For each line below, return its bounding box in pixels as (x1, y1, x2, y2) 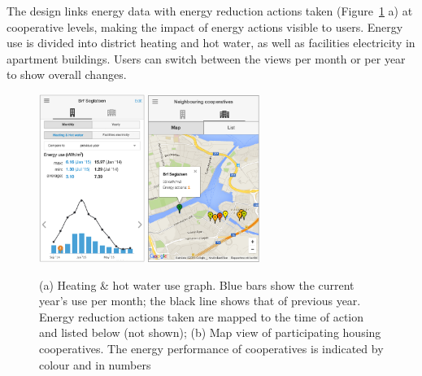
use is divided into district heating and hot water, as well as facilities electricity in (7, 34, 415, 51)
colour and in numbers (39, 356, 151, 373)
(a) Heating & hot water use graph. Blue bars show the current (39, 276, 355, 293)
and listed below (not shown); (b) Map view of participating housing (39, 324, 381, 341)
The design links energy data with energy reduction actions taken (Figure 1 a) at (7, 2, 413, 19)
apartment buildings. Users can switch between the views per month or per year (7, 50, 406, 67)
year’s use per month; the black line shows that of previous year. (39, 292, 361, 309)
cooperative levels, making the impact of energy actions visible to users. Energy (7, 18, 403, 35)
